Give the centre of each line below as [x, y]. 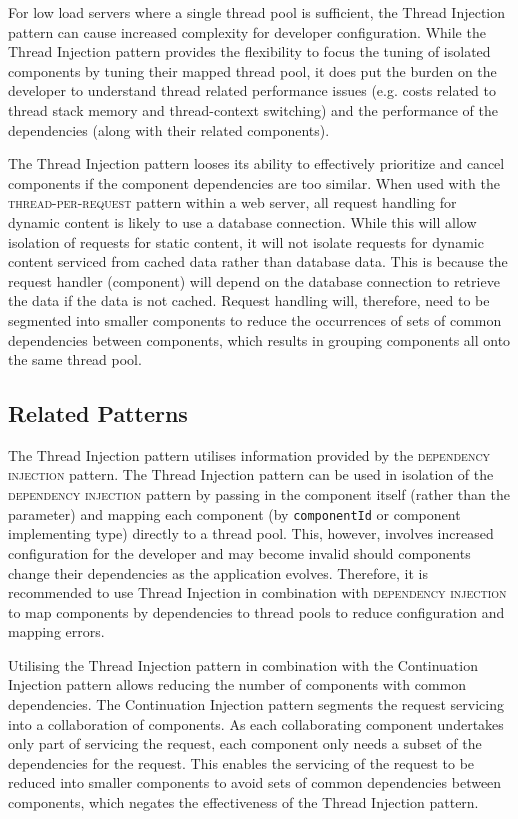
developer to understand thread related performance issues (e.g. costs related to [252, 90]
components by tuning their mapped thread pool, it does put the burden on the [252, 70]
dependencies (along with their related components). [169, 129]
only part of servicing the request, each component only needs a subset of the [245, 743]
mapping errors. [56, 631]
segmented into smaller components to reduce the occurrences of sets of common [255, 319]
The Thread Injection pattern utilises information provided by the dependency [249, 454]
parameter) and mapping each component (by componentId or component [234, 513]
